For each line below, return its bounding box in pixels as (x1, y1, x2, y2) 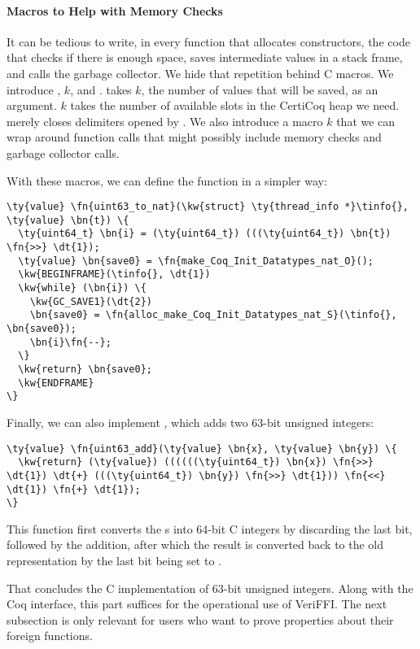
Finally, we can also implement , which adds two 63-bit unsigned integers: (7, 413, 374, 430)
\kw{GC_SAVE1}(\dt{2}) (29, 295, 152, 307)
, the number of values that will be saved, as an (141, 81, 378, 98)
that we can (336, 112, 396, 129)
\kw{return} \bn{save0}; (18, 364, 152, 376)
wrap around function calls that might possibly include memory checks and (7, 128, 382, 146)
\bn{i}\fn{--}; (29, 336, 112, 348)
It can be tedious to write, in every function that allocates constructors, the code (7, 33, 410, 50)
